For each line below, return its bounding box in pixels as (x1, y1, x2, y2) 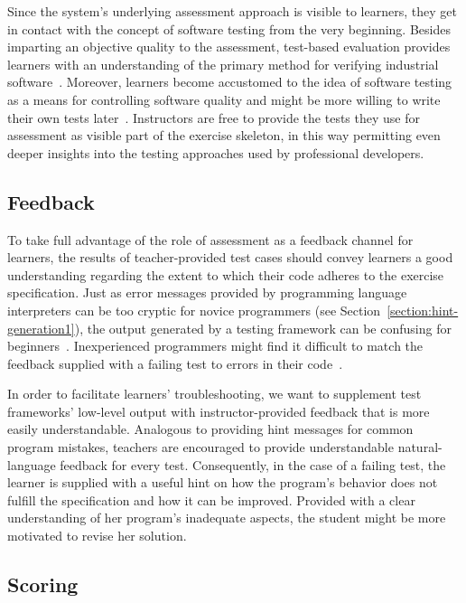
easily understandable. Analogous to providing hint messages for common (7, 419, 414, 438)
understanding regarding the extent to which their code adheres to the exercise (7, 265, 444, 284)
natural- (397, 438, 443, 457)
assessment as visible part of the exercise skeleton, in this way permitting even (7, 126, 441, 145)
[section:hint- (387, 300, 459, 319)
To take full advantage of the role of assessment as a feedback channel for (7, 230, 414, 249)
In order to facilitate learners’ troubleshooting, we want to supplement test (7, 384, 422, 403)
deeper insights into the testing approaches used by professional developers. (7, 143, 424, 162)
